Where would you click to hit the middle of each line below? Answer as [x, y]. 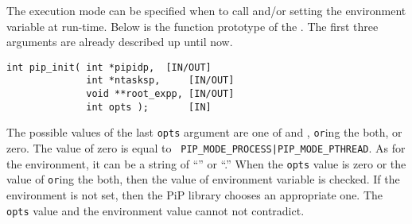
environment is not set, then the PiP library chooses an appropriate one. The [195, 195]
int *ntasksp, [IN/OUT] [160, 81]
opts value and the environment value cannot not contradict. [155, 210]
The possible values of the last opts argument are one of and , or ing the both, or [204, 132]
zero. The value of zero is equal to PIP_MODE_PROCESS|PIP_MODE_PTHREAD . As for [206, 148]
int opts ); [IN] [149, 107]
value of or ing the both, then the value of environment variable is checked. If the [203, 179]
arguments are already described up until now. [120, 42]
